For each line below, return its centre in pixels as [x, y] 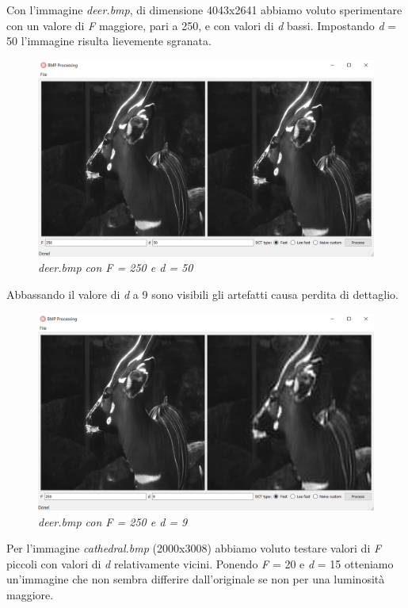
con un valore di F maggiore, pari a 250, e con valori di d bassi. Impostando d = [202, 25]
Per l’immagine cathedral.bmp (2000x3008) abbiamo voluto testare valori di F [194, 548]
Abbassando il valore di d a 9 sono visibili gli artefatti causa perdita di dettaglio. [202, 294]
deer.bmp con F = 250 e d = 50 [116, 268]
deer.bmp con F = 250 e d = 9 [113, 521]
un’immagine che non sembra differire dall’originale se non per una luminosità [196, 579]
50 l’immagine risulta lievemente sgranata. [109, 41]
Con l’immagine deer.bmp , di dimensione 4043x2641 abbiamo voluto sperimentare [204, 10]
